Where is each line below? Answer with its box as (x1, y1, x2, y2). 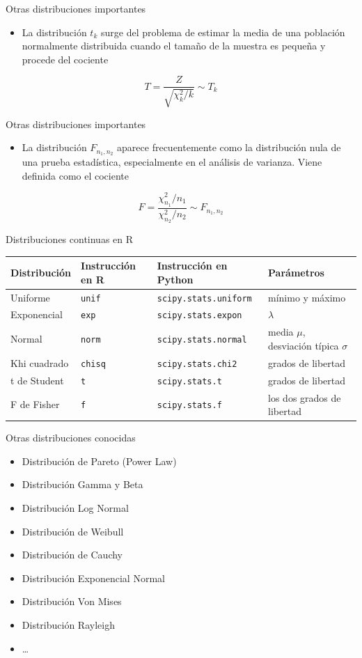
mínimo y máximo (268, 290, 346, 304)
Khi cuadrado (10, 355, 69, 370)
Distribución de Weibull (22, 524, 124, 538)
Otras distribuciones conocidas (6, 430, 136, 445)
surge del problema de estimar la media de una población (100, 24, 345, 39)
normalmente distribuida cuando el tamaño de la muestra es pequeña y (22, 38, 326, 53)
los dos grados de (268, 390, 341, 405)
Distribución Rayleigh (22, 618, 115, 632)
